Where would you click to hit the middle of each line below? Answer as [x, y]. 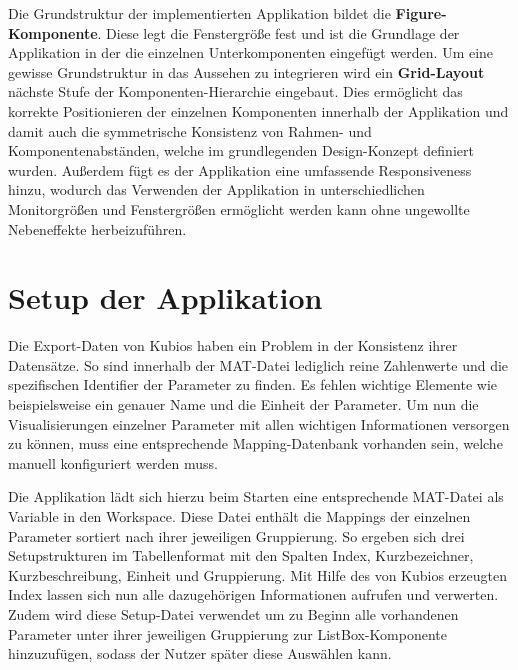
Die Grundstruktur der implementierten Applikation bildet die [199, 13]
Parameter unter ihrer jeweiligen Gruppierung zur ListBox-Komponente [227, 633]
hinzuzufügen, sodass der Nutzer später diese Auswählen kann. [200, 653]
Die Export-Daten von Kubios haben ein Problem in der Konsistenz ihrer [233, 345]
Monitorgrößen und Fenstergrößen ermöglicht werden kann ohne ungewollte [239, 208]
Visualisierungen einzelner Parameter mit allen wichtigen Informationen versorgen [259, 423]
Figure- [421, 13]
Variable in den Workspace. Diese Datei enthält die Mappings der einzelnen [239, 516]
